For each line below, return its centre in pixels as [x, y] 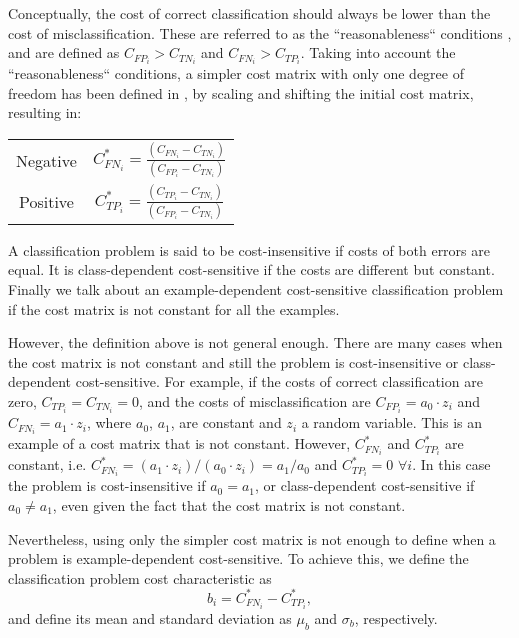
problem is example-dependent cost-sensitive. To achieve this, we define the [238, 558]
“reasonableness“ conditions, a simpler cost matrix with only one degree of [236, 73]
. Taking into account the [378, 52]
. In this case [451, 464]
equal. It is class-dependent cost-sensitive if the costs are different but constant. [251, 269]
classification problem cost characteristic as [140, 577]
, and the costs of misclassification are [254, 400]
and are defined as [64, 52]
